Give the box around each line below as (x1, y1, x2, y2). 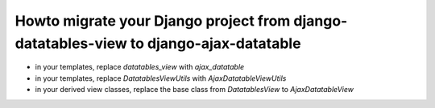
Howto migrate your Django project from (14, 12, 291, 30)
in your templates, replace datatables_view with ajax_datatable (35, 62, 245, 72)
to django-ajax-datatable (130, 34, 301, 52)
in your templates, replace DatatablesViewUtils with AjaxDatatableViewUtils (35, 73, 287, 83)
